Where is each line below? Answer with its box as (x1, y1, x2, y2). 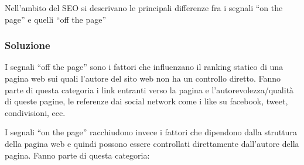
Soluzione (5, 38, 50, 52)
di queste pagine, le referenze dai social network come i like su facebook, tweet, (5, 95, 288, 107)
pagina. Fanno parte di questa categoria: (5, 149, 150, 161)
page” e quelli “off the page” (5, 13, 107, 25)
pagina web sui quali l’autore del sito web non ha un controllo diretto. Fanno (5, 72, 281, 84)
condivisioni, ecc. (5, 106, 66, 118)
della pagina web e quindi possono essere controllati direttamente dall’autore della (5, 137, 299, 149)
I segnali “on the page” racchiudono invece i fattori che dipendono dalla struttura (5, 126, 297, 138)
